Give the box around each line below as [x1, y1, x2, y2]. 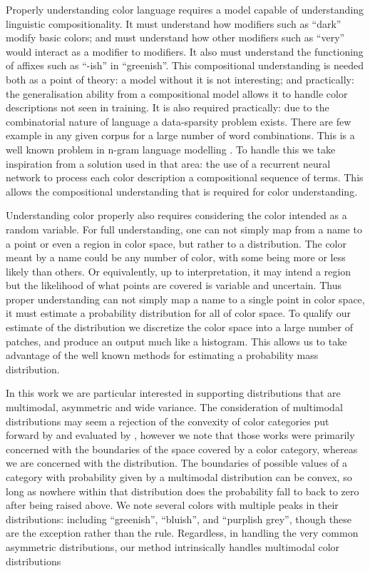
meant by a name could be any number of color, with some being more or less [6, 250, 346, 265]
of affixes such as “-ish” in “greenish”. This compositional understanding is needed [6, 58, 364, 73]
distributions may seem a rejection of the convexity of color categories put [6, 413, 329, 428]
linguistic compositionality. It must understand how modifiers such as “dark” [6, 16, 341, 31]
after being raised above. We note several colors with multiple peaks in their [6, 497, 339, 512]
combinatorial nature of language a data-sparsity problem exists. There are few [6, 113, 351, 128]
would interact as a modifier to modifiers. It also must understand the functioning [6, 44, 364, 59]
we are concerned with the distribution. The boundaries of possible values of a [6, 455, 347, 470]
